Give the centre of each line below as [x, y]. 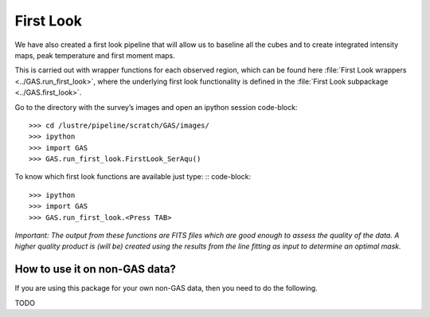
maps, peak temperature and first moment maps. [95, 55]
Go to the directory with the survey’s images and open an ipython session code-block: [156, 107]
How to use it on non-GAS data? [96, 270]
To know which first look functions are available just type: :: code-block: [133, 177]
